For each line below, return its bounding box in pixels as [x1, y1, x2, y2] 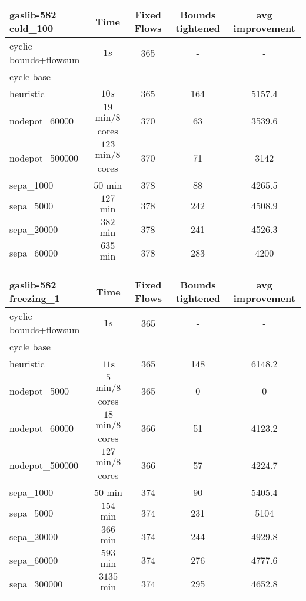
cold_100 [9, 21, 54, 35]
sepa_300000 [9, 576, 63, 590]
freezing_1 [9, 291, 60, 305]
